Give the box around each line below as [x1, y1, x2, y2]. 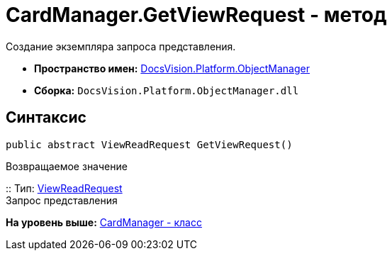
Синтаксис [6, 108, 86, 127]
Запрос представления [6, 194, 118, 206]
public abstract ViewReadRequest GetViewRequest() [6, 138, 293, 150]
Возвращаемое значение [6, 160, 128, 172]
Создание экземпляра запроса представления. [6, 40, 236, 52]
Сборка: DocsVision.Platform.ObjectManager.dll [34, 84, 299, 96]
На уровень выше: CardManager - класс [6, 216, 202, 228]
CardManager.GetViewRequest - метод [6, 3, 387, 27]
